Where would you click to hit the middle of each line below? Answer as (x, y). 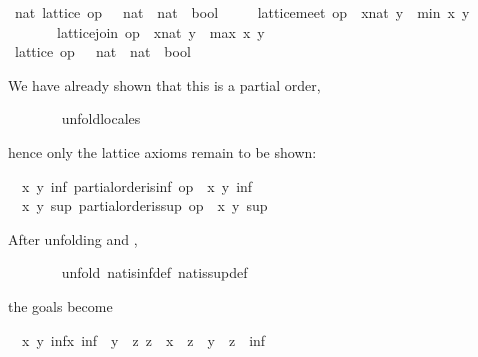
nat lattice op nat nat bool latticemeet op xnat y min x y (242, 12)
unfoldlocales (101, 118)
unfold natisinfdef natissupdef (154, 272)
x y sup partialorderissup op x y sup (144, 205)
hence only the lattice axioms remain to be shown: (162, 151)
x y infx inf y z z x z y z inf (143, 339)
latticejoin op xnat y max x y (160, 31)
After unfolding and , (73, 238)
